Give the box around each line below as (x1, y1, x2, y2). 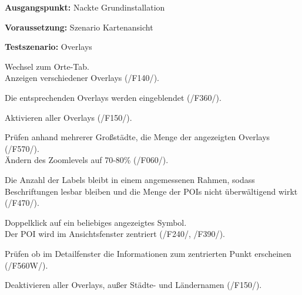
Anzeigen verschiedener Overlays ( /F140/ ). (5, 72, 159, 84)
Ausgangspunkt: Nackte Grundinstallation (5, 1, 165, 13)
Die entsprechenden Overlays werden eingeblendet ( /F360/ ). (5, 91, 222, 103)
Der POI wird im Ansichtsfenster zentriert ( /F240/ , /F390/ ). (5, 228, 225, 240)
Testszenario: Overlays (5, 40, 92, 53)
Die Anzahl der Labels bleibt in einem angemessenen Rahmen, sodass (5, 173, 255, 185)
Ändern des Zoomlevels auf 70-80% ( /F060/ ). (5, 154, 169, 166)
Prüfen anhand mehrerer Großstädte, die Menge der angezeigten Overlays (5, 131, 270, 143)
